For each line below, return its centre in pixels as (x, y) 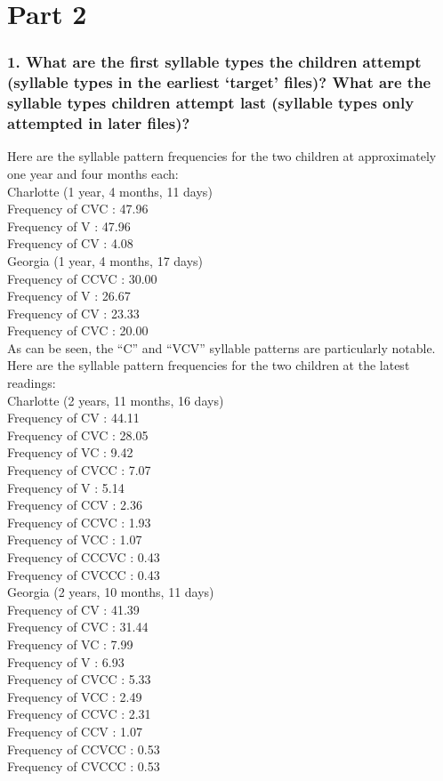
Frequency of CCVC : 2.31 (79, 714)
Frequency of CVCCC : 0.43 (84, 574)
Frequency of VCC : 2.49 (75, 696)
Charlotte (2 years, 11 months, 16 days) (116, 400)
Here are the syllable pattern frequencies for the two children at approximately (222, 156)
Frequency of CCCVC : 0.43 (84, 557)
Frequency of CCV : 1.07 (75, 731)
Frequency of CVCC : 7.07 (79, 470)
